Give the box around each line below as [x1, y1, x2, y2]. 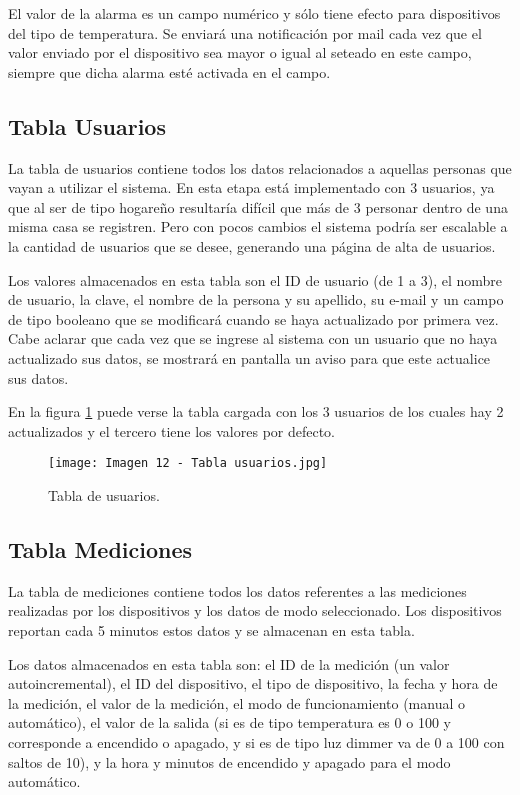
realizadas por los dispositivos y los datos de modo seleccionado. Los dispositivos [8, 600, 502, 621]
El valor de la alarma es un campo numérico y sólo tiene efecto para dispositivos [8, 3, 501, 23]
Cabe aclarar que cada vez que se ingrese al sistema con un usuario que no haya [8, 328, 498, 349]
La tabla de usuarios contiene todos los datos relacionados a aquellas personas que [8, 157, 512, 178]
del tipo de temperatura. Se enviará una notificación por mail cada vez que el [8, 22, 482, 43]
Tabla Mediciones [8, 533, 193, 564]
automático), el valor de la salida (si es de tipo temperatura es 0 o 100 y [8, 712, 451, 733]
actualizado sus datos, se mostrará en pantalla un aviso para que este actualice [8, 347, 491, 368]
